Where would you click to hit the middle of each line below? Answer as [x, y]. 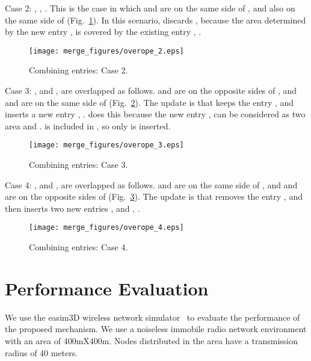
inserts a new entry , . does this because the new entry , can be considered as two [155, 114]
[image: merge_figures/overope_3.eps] [106, 145]
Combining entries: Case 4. [79, 247]
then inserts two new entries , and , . [72, 208]
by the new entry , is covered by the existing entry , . [103, 32]
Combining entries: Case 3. [79, 165]
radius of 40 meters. [42, 352]
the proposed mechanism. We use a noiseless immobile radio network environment [156, 329]
